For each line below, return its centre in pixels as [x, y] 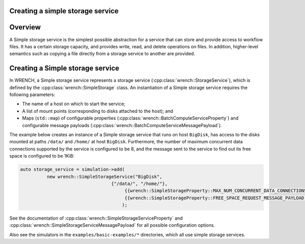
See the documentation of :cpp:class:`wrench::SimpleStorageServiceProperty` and [96, 218]
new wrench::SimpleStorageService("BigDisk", [104, 176]
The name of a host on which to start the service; [74, 104]
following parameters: [32, 95]
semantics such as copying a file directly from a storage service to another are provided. [102, 54]
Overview [25, 27]
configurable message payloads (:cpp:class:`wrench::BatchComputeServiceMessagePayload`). [122, 125]
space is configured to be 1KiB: [42, 156]
